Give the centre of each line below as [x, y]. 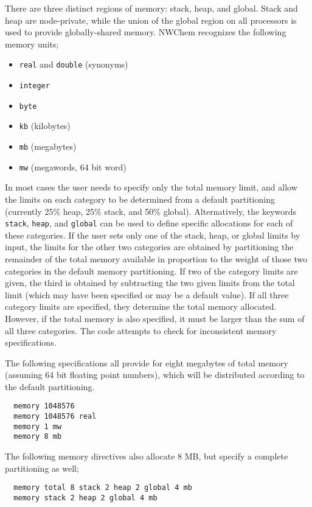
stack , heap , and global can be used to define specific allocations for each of [149, 223]
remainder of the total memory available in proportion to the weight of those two [156, 258]
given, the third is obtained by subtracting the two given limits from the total [150, 283]
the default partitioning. [50, 386]
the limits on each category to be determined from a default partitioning [140, 199]
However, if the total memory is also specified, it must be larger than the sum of [155, 318]
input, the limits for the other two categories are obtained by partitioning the [149, 247]
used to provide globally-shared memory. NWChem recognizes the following [146, 32]
